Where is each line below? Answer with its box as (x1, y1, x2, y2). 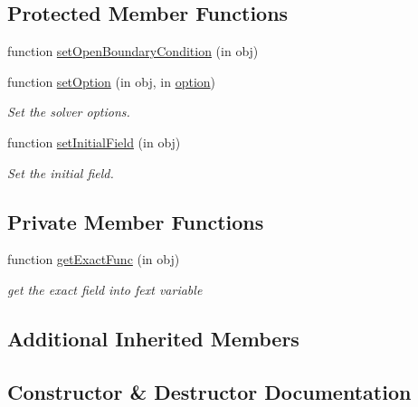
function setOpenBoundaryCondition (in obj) (7, 42, 259, 61)
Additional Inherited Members (7, 324, 299, 352)
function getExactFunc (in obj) (7, 250, 180, 269)
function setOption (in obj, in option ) (7, 71, 216, 90)
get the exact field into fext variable (7, 279, 203, 298)
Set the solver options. (7, 102, 130, 121)
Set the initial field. (7, 163, 114, 182)
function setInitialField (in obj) (7, 132, 181, 151)
